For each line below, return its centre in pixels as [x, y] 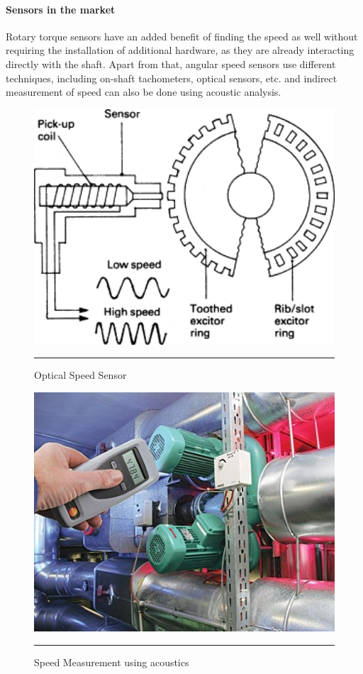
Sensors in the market [61, 9]
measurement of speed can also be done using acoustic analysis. [144, 92]
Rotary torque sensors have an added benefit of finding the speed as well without [182, 36]
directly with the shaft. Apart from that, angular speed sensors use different [171, 63]
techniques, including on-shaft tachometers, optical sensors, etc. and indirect [172, 78]
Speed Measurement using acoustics [112, 662]
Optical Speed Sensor [80, 375]
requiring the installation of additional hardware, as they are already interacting [180, 50]
